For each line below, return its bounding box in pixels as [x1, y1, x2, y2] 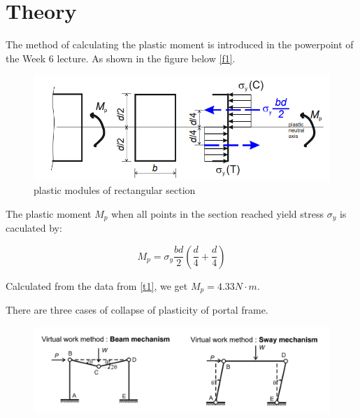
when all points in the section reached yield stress [111, 206, 324, 221]
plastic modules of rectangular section [34, 183, 196, 197]
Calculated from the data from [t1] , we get [6, 278, 188, 293]
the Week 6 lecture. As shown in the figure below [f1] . [6, 50, 236, 65]
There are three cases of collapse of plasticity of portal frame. [6, 302, 268, 317]
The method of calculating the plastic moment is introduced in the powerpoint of [6, 37, 354, 52]
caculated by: [6, 221, 62, 235]
